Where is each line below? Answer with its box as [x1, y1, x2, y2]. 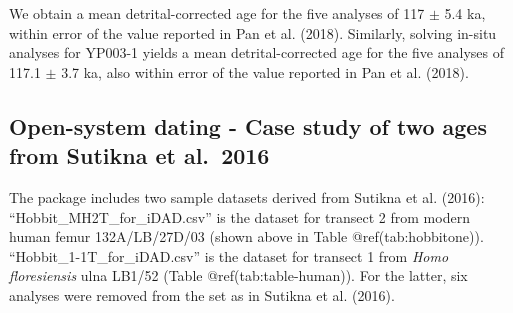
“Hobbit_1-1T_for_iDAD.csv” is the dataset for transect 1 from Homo [9, 245, 449, 266]
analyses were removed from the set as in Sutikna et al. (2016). [9, 284, 395, 305]
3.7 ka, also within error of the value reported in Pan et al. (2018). [61, 61, 469, 82]
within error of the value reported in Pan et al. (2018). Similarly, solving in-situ [9, 22, 497, 43]
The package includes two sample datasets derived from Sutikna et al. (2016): [9, 186, 485, 207]
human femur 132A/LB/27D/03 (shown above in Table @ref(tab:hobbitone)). [9, 226, 484, 247]
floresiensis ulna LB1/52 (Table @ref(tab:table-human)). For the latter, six [9, 265, 468, 286]
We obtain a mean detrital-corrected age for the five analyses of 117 [9, 3, 425, 23]
